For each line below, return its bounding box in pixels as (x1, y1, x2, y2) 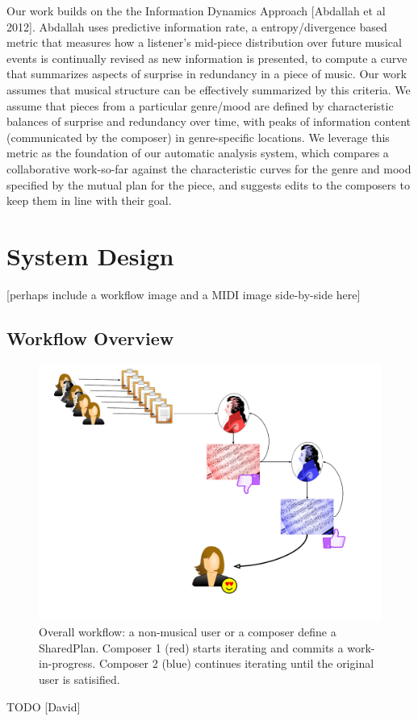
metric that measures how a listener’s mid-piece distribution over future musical (6, 34, 402, 51)
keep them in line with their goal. (6, 192, 172, 209)
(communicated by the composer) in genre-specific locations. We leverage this (6, 128, 390, 145)
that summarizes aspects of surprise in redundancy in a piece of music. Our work (6, 65, 407, 82)
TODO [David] (6, 698, 81, 715)
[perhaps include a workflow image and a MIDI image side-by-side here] (6, 285, 361, 302)
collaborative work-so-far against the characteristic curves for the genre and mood (6, 160, 412, 177)
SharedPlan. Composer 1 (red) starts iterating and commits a (39, 639, 344, 656)
